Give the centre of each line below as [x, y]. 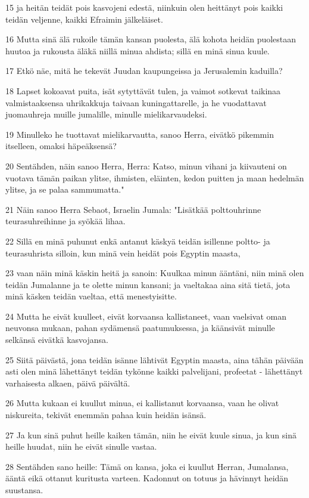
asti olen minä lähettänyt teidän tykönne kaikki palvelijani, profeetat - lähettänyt [154, 371]
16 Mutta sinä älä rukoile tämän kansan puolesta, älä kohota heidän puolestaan [151, 39]
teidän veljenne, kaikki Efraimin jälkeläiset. [84, 19]
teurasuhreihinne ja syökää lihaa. [65, 221]
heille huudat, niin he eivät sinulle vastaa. [81, 446]
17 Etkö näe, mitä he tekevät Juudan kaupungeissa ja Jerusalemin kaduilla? [144, 71]
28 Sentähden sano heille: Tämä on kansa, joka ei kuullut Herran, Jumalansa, [147, 466]
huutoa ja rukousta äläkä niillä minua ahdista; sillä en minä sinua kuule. [138, 50]
